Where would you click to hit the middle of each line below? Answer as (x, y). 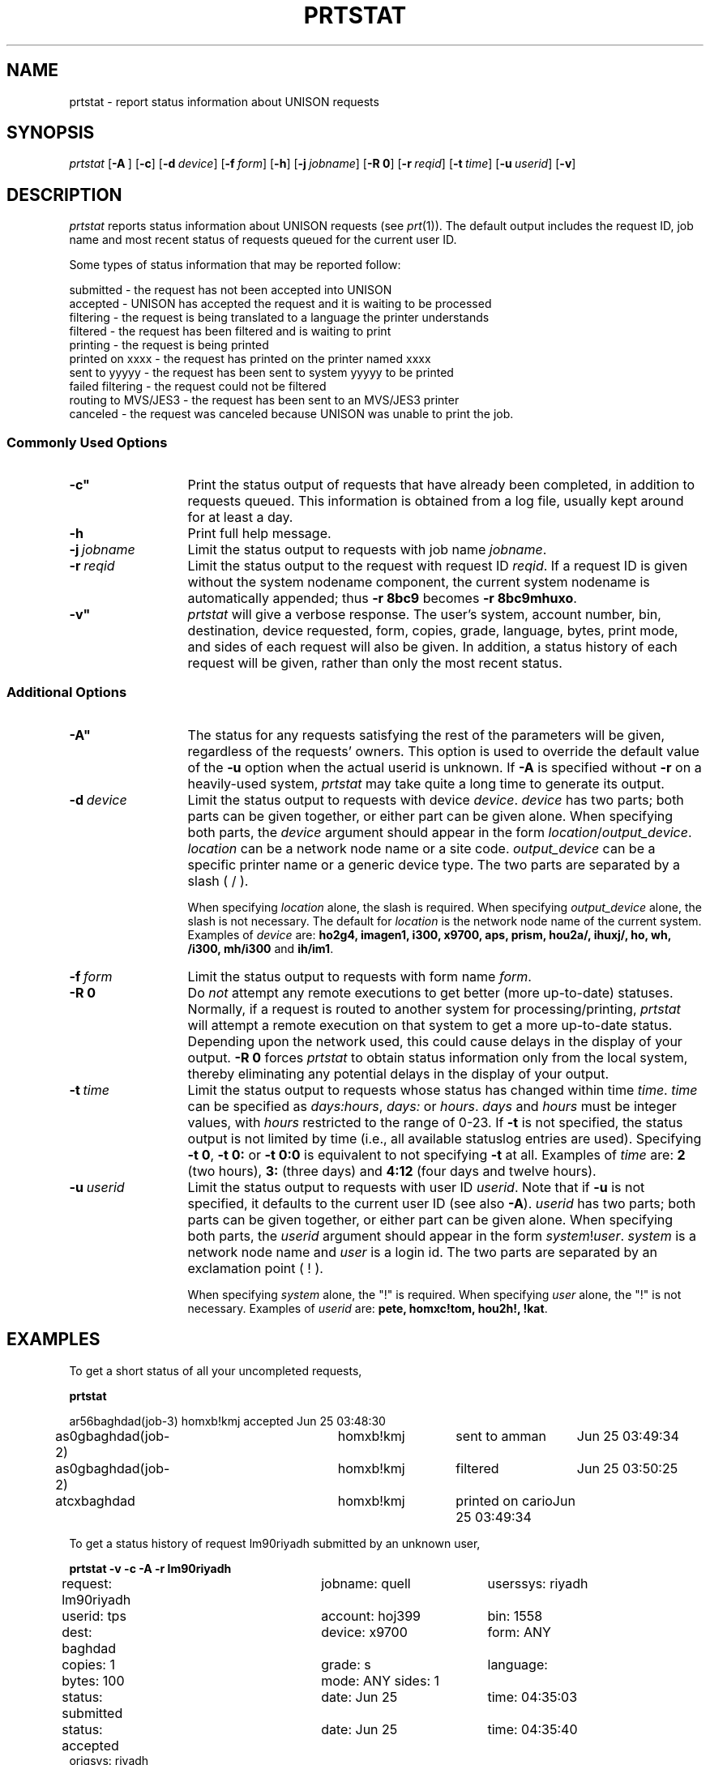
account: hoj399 (371, 1615)
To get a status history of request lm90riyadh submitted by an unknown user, (275, 1543)
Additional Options (67, 692)
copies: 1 (88, 1664)
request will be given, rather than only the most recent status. (375, 663)
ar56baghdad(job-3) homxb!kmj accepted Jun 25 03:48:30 (227, 1421)
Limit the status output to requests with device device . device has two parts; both (436, 799)
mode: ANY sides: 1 (381, 1680)
